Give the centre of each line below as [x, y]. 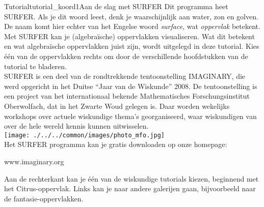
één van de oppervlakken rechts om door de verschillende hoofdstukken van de [126, 56]
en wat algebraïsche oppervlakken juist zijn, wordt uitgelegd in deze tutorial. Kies [132, 46]
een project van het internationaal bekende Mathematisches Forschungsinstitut [127, 96]
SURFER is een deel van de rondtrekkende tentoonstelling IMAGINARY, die [125, 76]
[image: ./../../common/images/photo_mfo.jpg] [84, 135]
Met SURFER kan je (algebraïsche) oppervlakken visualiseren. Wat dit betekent [129, 36]
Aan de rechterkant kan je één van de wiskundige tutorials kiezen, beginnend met [131, 178]
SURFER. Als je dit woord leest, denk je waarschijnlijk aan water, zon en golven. [131, 16]
